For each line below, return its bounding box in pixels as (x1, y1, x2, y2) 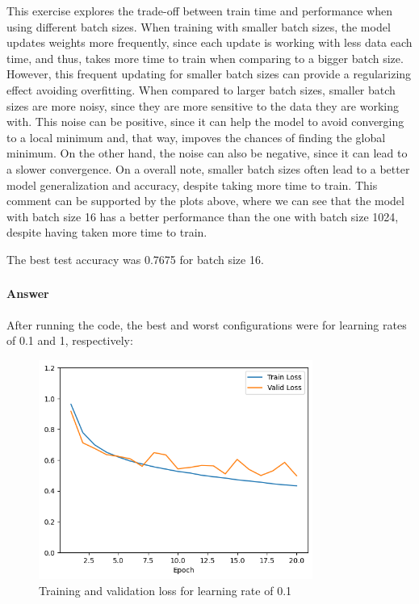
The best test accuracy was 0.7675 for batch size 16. (6, 250, 264, 267)
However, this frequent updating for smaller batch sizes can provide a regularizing (6, 65, 412, 82)
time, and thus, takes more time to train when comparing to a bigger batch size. (6, 49, 404, 66)
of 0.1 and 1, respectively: (6, 332, 133, 349)
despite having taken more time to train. (6, 224, 207, 241)
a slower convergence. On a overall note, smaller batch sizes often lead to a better (6, 160, 410, 177)
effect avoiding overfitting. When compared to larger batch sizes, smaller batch (6, 81, 396, 98)
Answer (6, 285, 49, 302)
